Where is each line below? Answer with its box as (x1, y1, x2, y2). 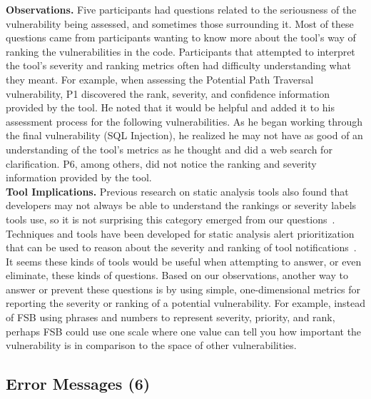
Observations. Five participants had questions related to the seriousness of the (6, 2, 357, 16)
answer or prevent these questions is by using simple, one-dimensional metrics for (6, 281, 361, 296)
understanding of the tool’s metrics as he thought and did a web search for (6, 141, 332, 156)
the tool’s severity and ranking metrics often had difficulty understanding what (6, 58, 351, 73)
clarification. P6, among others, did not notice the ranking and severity (6, 156, 317, 171)
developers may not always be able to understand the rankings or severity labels (6, 198, 357, 213)
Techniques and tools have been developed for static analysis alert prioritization (6, 226, 355, 241)
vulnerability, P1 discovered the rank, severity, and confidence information (6, 86, 330, 101)
